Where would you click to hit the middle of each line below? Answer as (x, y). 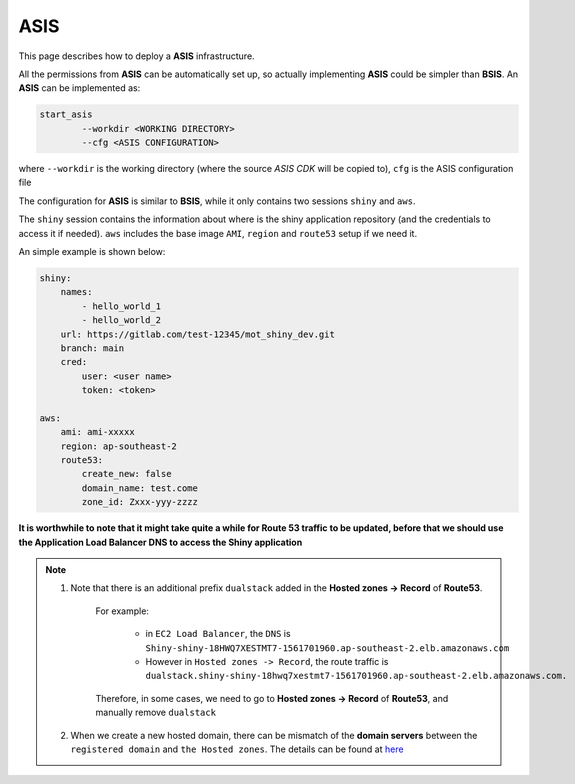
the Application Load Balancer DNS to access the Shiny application (160, 542)
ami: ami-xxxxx (97, 432)
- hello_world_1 (121, 306)
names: (76, 292)
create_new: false (126, 474)
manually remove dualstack (156, 712)
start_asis (66, 114)
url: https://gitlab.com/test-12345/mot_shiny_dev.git (197, 334)
